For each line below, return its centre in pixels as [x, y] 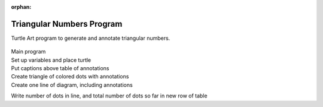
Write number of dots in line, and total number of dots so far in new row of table [109, 96]
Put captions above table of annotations [60, 68]
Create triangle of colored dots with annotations [70, 77]
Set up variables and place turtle [51, 60]
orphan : [21, 7]
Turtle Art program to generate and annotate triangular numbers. [91, 38]
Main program [28, 52]
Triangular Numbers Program [67, 24]
